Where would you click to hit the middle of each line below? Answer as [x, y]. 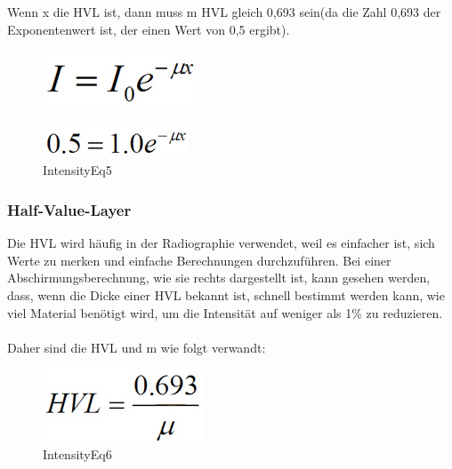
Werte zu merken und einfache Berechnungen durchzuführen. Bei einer [199, 260]
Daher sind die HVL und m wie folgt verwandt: [137, 347]
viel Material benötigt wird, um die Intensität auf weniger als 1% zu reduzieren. [225, 312]
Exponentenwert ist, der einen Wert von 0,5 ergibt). [149, 29]
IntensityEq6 [77, 453]
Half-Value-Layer [69, 209]
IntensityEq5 [77, 170]
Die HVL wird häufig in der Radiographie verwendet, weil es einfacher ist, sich [221, 243]
